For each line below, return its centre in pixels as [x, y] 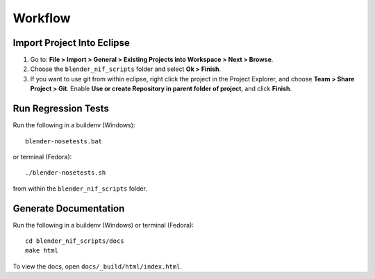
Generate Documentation [69, 208]
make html [42, 251]
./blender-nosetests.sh [66, 173]
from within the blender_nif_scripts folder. [80, 189]
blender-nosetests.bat [64, 141]
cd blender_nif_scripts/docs [75, 241]
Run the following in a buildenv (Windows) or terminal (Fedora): [103, 225]
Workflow [42, 18]
